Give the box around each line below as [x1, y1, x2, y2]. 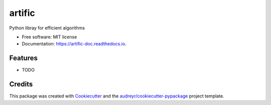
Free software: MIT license [22, 34, 77, 40]
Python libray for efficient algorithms [9, 25, 85, 31]
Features [9, 54, 38, 62]
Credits [9, 80, 33, 89]
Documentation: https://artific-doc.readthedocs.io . [22, 41, 126, 47]
